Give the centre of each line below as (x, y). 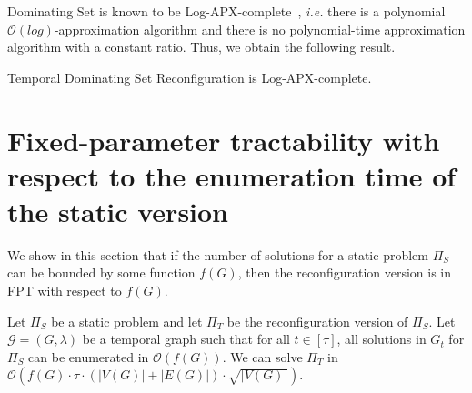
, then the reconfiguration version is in (345, 272)
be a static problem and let (127, 321)
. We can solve (262, 356)
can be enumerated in (89, 356)
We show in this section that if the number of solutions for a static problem (218, 254)
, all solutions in (382, 339)
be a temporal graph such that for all (186, 339)
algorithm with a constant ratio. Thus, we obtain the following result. (201, 47)
